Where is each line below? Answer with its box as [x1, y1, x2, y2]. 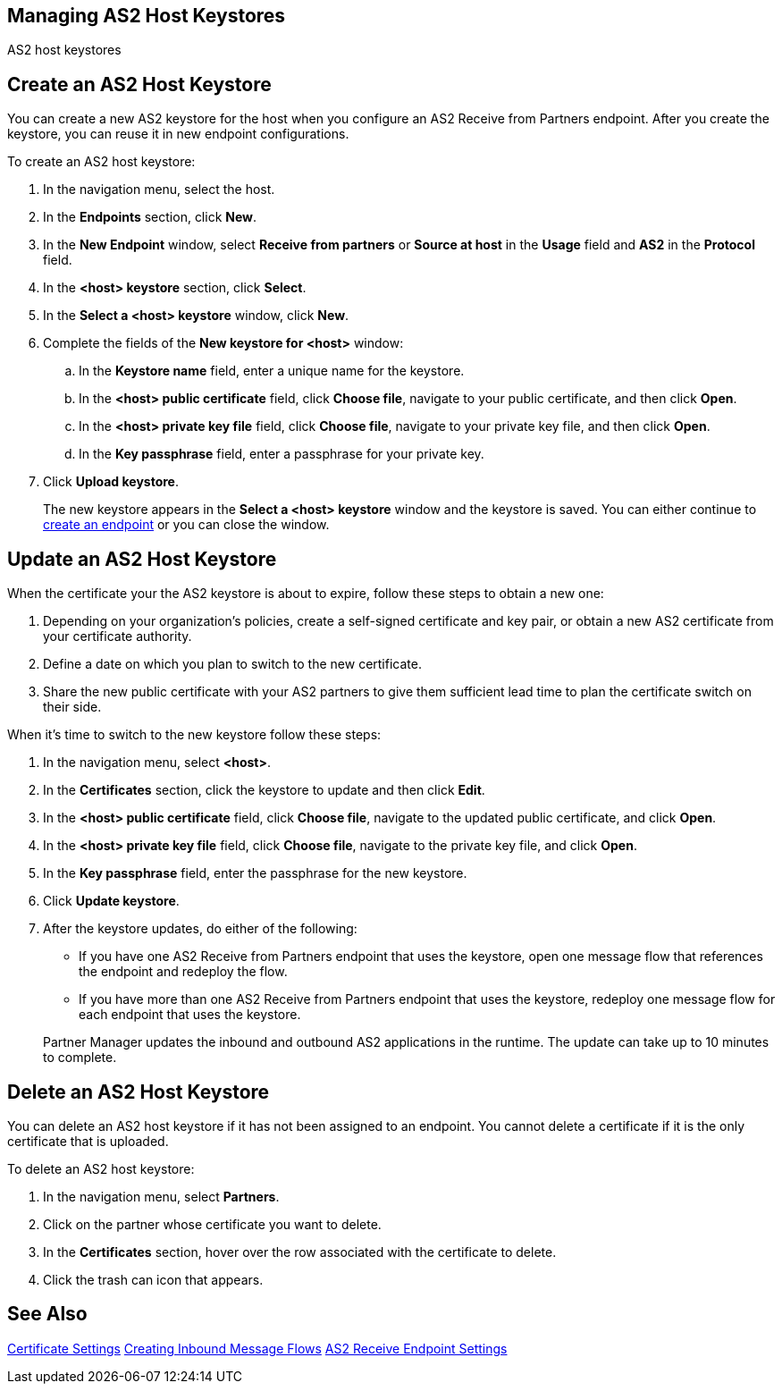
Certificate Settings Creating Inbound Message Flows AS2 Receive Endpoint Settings [7, 1340, 508, 1356]
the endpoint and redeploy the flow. [79, 964, 288, 980]
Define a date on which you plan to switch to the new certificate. [43, 656, 422, 672]
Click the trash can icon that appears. [43, 1271, 264, 1287]
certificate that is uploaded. [7, 1133, 169, 1149]
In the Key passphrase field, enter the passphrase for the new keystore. [43, 865, 467, 881]
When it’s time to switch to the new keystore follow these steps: [7, 727, 382, 743]
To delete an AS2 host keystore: [7, 1160, 195, 1176]
